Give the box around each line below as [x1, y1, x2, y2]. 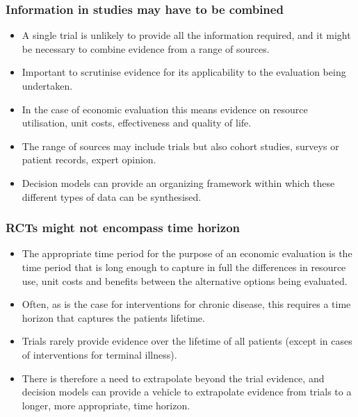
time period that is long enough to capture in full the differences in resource [22, 259, 346, 274]
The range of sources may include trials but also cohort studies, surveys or [22, 138, 339, 153]
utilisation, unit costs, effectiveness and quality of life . [22, 115, 252, 130]
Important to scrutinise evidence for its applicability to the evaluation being [22, 65, 346, 79]
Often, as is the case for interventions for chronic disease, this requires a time [22, 297, 351, 311]
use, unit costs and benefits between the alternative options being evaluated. [22, 273, 348, 288]
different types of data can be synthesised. [22, 189, 202, 204]
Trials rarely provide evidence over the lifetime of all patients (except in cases [22, 334, 352, 348]
